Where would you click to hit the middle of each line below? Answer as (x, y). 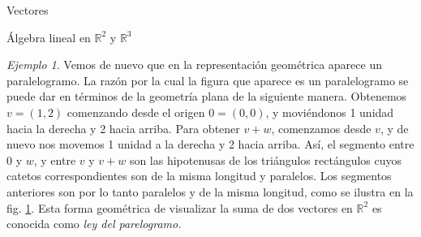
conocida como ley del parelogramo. (94, 224)
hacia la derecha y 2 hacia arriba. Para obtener (123, 128)
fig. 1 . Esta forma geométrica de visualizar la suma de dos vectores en (180, 207)
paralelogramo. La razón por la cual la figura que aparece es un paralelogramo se (208, 80)
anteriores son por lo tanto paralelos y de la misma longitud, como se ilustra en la (210, 191)
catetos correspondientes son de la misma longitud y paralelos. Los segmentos (199, 176)
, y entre (55, 159)
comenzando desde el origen (136, 112)
